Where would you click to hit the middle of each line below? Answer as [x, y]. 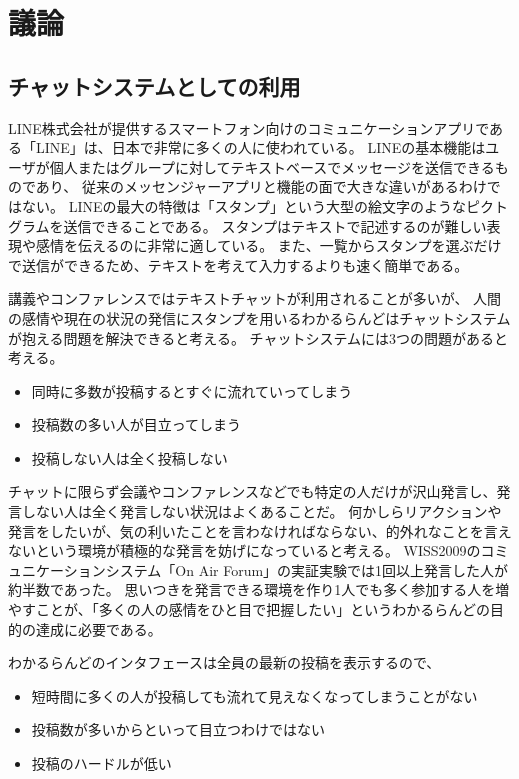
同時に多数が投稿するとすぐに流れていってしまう [192, 390]
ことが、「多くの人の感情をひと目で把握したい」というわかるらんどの [262, 609]
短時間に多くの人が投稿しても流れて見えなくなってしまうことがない [254, 695]
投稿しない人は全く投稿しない [129, 457]
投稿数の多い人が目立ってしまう [136, 424]
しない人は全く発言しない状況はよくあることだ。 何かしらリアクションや [261, 511]
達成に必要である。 [98, 628]
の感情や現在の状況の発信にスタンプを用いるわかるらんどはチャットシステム [259, 317]
